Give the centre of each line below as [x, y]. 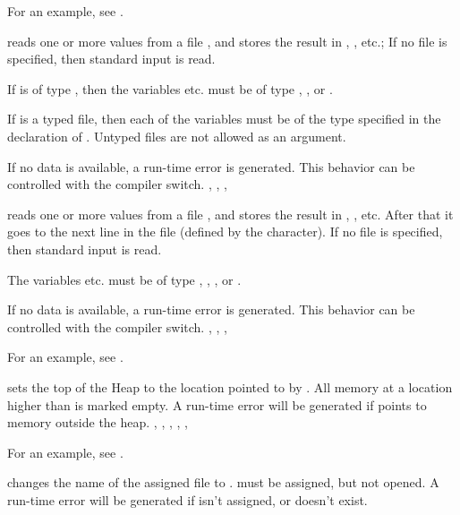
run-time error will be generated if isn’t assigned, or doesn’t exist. [187, 499]
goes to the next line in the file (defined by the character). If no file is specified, [225, 232]
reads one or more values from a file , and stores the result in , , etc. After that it [230, 214]
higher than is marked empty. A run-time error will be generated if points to [217, 404]
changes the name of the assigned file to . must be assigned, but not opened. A [223, 482]
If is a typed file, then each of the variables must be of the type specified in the [224, 119]
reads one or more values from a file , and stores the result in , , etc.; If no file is [227, 41]
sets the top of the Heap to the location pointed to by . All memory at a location [230, 386]
